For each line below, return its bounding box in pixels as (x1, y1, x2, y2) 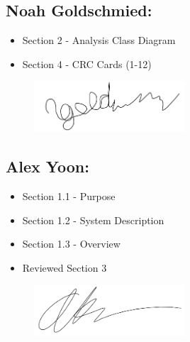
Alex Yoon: (6, 155, 89, 177)
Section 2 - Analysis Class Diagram (22, 33, 176, 48)
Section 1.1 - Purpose (22, 189, 116, 204)
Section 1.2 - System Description (22, 212, 164, 227)
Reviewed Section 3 (22, 260, 107, 275)
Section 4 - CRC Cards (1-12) (22, 56, 152, 71)
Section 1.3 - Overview (22, 236, 121, 251)
